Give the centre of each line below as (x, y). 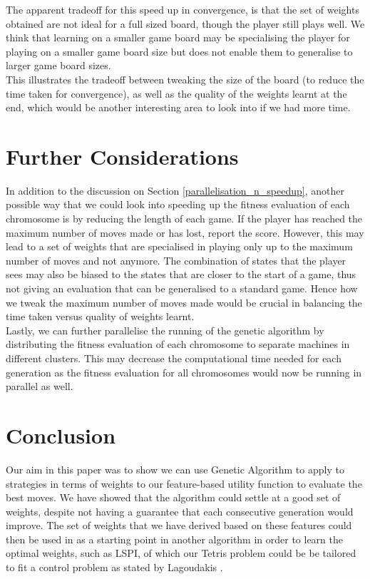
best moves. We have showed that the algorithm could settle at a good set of (173, 497)
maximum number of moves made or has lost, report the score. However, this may (185, 232)
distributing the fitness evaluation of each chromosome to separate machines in (178, 344)
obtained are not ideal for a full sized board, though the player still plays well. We (185, 23)
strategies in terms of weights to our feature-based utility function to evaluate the (184, 483)
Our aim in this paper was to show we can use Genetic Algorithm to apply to (175, 469)
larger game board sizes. (58, 65)
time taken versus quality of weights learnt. (100, 316)
